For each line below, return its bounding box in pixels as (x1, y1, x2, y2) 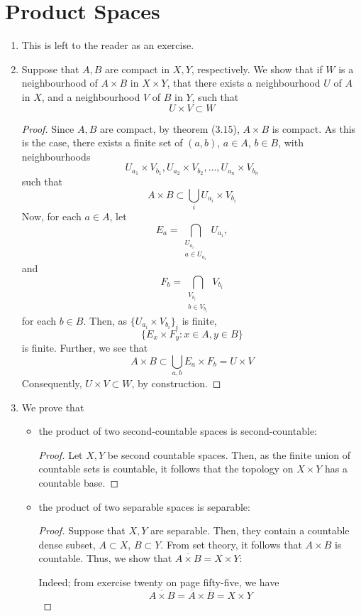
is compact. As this (272, 121, 356, 136)
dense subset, (38, 536, 96, 551)
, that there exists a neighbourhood (167, 75, 321, 90)
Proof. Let (38, 447, 83, 462)
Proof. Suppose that (38, 523, 126, 538)
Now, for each (21, 209, 82, 224)
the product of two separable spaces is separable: (38, 499, 250, 514)
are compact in (105, 61, 170, 76)
